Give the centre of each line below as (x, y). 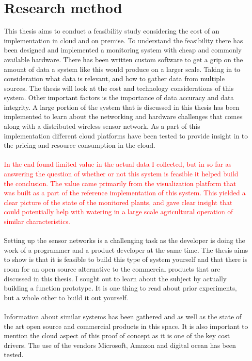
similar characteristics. (37, 221)
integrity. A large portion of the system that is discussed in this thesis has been (122, 107)
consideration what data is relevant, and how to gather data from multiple (114, 78)
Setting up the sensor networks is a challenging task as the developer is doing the (125, 240)
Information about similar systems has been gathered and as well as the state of (123, 316)
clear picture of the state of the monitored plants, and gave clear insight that (118, 202)
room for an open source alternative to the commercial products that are (112, 268)
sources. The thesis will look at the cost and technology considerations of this (119, 88)
